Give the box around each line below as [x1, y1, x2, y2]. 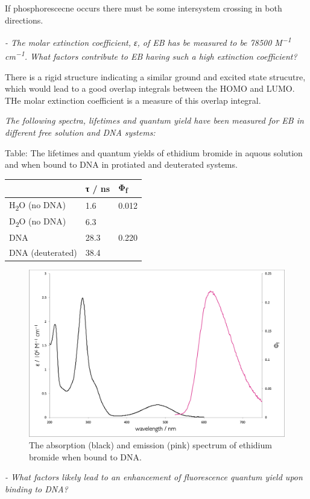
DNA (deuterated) [9, 246, 77, 259]
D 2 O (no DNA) [9, 215, 66, 229]
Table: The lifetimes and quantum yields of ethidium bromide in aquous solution [5, 146, 303, 159]
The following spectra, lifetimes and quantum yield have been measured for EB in [5, 114, 304, 127]
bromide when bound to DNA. [29, 450, 142, 463]
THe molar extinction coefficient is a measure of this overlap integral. [5, 94, 261, 106]
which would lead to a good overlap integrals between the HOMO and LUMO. [5, 82, 295, 95]
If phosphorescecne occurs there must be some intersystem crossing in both [5, 2, 282, 14]
